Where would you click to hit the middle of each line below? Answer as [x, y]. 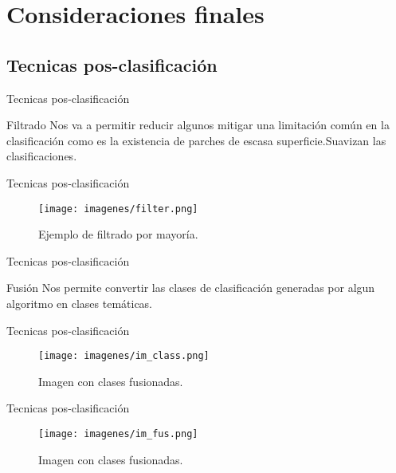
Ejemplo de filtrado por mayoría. [118, 234]
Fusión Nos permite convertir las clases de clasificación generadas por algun [191, 288]
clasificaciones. [42, 156]
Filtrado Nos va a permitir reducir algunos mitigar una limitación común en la [198, 125]
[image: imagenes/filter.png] [118, 209]
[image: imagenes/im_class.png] [124, 356]
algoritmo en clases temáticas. [80, 303]
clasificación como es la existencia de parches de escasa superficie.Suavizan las [196, 140]
